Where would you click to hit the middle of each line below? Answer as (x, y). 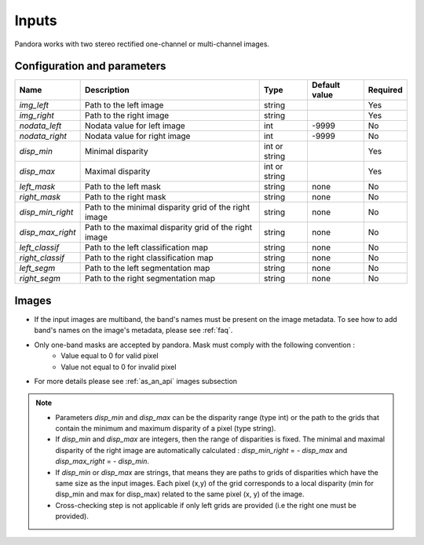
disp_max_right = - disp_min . (102, 461)
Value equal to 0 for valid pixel (110, 356)
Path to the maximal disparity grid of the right (168, 228)
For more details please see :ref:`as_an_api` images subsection (136, 381)
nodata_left (40, 126)
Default (326, 85)
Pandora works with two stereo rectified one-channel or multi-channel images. (142, 44)
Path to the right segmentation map (150, 279)
